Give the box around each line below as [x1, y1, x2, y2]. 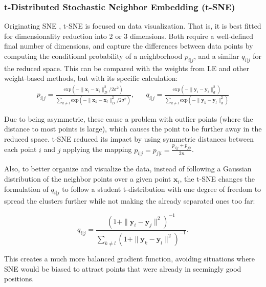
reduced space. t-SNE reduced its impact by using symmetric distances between [4, 133, 254, 144]
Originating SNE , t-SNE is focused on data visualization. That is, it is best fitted [4, 20, 261, 31]
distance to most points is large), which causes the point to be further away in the [4, 123, 262, 134]
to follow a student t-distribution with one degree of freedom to [62, 183, 261, 194]
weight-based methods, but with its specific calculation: [4, 73, 178, 83]
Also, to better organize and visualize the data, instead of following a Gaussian [4, 163, 252, 174]
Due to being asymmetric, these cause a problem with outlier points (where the [4, 113, 253, 124]
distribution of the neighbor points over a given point [4, 173, 171, 184]
